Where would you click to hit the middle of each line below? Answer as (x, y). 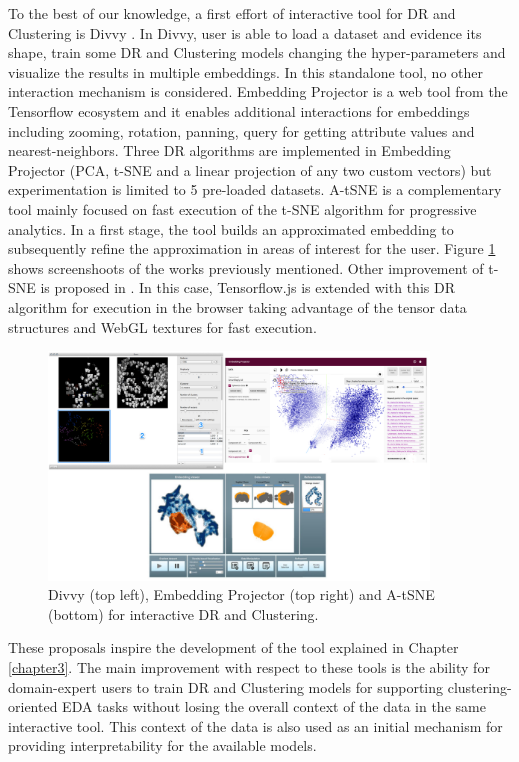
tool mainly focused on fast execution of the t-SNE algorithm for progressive (242, 208)
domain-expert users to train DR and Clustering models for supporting (226, 686)
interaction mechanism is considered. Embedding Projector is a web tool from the (258, 91)
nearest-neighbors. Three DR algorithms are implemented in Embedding (229, 150)
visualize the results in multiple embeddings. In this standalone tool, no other (246, 71)
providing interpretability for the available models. (162, 745)
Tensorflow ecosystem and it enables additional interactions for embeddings (239, 110)
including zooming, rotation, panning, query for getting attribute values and (241, 130)
